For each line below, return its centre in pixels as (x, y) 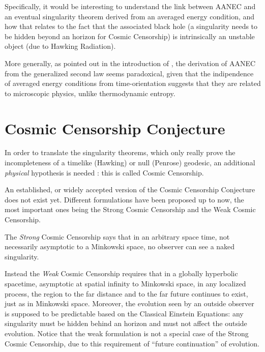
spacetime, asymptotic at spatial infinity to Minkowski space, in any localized (125, 283)
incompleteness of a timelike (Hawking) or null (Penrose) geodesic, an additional (130, 163)
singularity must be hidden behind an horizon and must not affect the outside (126, 323)
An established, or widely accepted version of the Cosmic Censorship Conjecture (130, 189)
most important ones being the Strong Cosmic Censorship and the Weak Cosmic (130, 209)
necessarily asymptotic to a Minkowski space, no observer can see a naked (120, 246)
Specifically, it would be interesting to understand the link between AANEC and (130, 6)
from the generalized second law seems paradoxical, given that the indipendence (129, 73)
